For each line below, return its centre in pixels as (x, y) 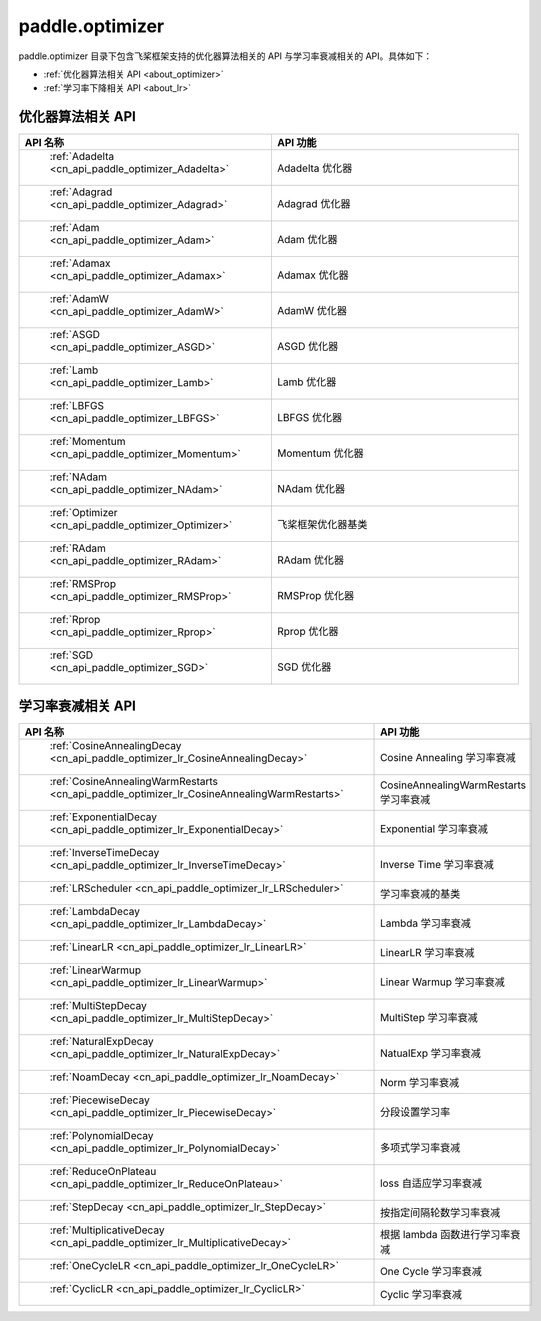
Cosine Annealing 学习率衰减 (448, 757)
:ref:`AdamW (79, 299)
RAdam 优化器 (310, 560)
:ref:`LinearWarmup (95, 970)
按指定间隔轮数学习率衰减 (440, 1212)
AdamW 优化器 (311, 311)
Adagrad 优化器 (313, 204)
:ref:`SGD (71, 655)
